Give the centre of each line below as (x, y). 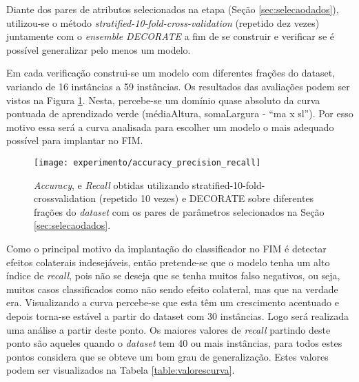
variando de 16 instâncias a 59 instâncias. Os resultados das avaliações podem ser (178, 86)
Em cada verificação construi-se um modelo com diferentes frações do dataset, (171, 73)
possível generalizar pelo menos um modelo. (99, 49)
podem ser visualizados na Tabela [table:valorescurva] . (121, 370)
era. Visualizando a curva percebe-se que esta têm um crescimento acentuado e (173, 302)
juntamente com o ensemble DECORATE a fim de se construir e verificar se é (170, 36)
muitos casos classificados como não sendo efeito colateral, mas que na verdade (172, 289)
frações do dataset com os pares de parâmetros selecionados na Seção (179, 211)
